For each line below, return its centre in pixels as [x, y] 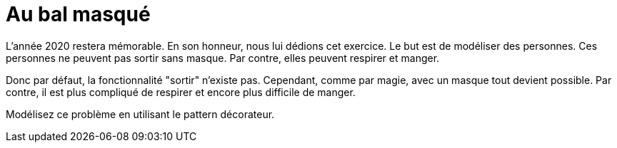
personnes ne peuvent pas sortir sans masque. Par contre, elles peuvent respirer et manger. [223, 58]
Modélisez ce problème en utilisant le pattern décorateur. [140, 114]
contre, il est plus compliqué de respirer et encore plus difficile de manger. [181, 92]
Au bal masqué [78, 14]
